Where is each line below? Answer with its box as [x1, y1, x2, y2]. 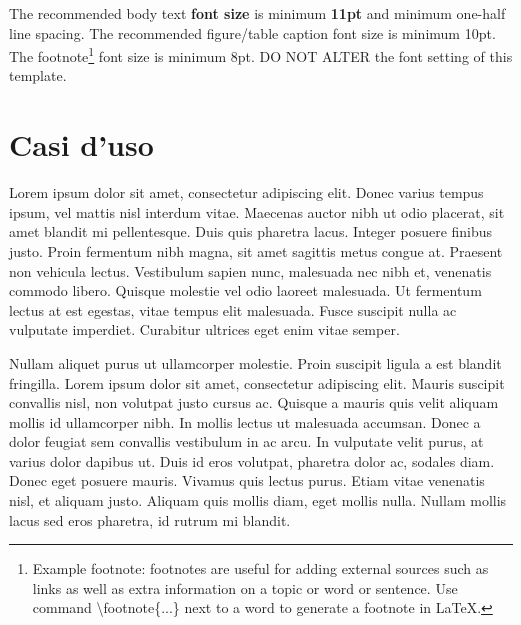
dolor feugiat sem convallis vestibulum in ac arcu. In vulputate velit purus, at [9, 431, 484, 452]
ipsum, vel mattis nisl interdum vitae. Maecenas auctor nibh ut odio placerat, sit [9, 201, 505, 222]
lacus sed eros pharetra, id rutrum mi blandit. [9, 509, 291, 530]
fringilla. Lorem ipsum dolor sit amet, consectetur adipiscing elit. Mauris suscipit [9, 372, 505, 393]
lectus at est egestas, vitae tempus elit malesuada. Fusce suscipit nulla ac [9, 299, 457, 320]
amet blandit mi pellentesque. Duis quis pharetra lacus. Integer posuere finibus [9, 221, 493, 242]
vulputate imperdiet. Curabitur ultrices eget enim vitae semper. [9, 319, 400, 340]
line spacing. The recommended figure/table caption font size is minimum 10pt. [9, 22, 496, 43]
